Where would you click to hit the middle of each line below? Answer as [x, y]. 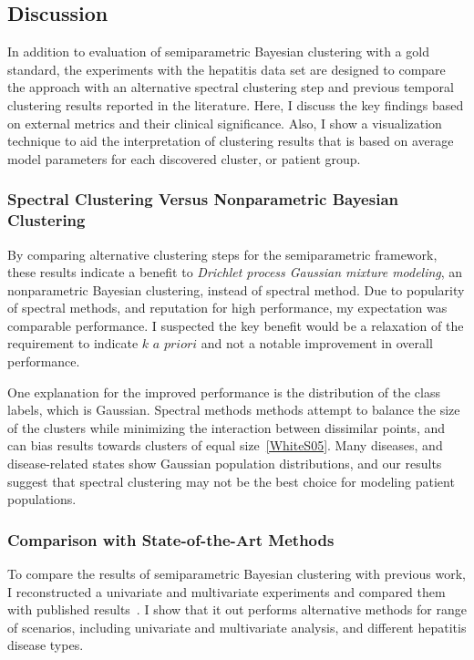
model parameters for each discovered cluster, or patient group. [184, 158]
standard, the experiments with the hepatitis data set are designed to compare [227, 69]
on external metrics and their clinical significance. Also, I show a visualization [225, 123]
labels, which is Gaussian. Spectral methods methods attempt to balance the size [234, 410]
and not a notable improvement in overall [317, 343]
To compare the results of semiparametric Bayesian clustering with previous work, [237, 574]
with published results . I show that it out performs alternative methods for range [237, 609]
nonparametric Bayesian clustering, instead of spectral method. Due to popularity [236, 289]
